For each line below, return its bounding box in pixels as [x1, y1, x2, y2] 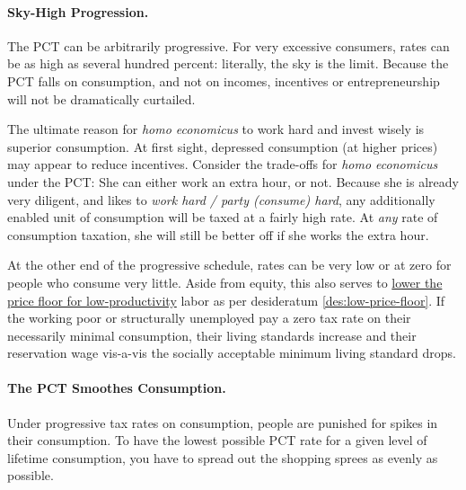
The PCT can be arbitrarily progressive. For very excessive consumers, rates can [7, 36, 450, 55]
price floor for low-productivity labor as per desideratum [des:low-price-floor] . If [7, 290, 445, 309]
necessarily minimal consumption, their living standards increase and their [7, 325, 417, 344]
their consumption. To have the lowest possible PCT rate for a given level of [7, 431, 427, 450]
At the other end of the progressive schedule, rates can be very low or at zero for [7, 255, 452, 274]
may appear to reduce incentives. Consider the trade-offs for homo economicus [7, 155, 438, 174]
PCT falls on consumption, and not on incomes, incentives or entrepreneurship [7, 71, 440, 90]
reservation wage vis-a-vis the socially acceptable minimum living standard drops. [7, 343, 456, 362]
